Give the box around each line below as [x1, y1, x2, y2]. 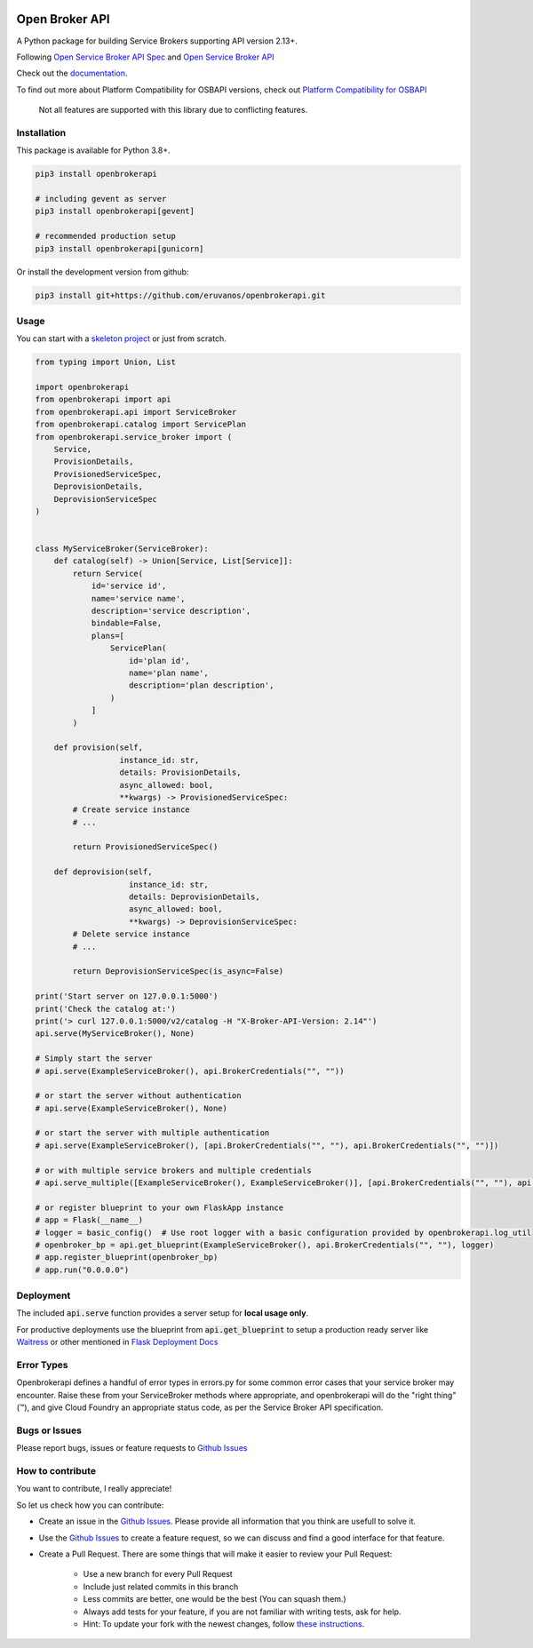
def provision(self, [53, 743, 144, 752]
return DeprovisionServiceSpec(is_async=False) [72, 967, 284, 976]
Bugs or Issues [16, 1424, 82, 1437]
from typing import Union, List [35, 357, 177, 368]
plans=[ [91, 631, 124, 641]
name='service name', [91, 593, 186, 603]
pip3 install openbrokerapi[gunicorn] [35, 243, 204, 253]
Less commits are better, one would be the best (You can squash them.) [83, 1594, 346, 1604]
